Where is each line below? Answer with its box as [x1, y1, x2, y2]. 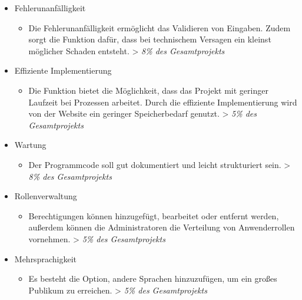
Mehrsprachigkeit [14, 252, 77, 265]
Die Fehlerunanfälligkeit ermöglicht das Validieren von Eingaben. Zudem [28, 21, 291, 34]
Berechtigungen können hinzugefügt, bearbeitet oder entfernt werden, [28, 209, 279, 222]
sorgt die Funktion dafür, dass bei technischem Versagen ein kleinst [28, 33, 271, 45]
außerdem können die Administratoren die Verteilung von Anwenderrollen [28, 221, 295, 233]
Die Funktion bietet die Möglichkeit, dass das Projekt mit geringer [28, 84, 268, 96]
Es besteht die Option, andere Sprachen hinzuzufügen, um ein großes [28, 272, 277, 285]
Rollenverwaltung [14, 190, 77, 202]
